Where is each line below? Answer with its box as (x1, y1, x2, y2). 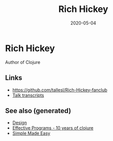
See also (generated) (5, 106, 71, 115)
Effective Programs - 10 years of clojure (12, 125, 94, 131)
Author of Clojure (5, 59, 41, 65)
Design (12, 120, 27, 126)
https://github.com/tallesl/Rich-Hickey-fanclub (12, 87, 108, 93)
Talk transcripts (12, 92, 45, 98)
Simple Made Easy (12, 131, 51, 137)
